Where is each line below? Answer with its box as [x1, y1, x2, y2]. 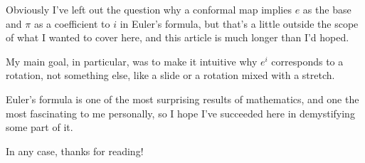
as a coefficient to [33, 16, 110, 31]
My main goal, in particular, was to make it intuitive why [6, 53, 258, 68]
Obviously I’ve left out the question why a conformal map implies [6, 2, 292, 16]
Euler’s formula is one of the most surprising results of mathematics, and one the [6, 91, 359, 106]
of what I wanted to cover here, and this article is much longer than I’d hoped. [6, 30, 349, 45]
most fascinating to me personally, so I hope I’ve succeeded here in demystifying [6, 105, 355, 120]
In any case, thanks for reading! [6, 143, 144, 158]
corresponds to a [271, 53, 344, 68]
